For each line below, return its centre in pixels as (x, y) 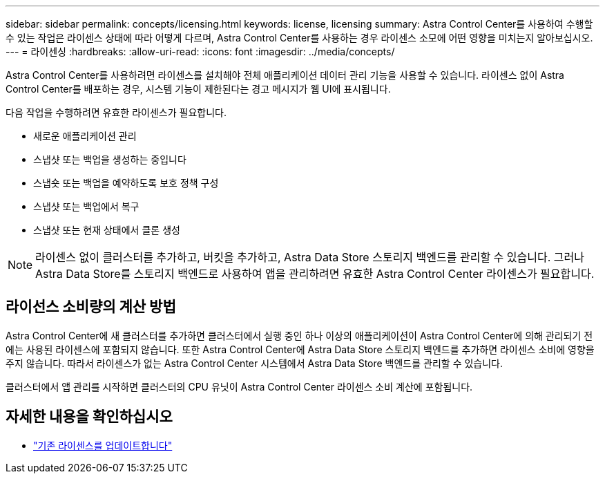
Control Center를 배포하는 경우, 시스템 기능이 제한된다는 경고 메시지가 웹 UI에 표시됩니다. (198, 89)
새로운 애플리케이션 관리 (85, 136)
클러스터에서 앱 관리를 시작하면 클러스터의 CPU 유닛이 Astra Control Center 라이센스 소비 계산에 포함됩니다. (239, 386)
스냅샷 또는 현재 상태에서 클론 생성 (107, 230)
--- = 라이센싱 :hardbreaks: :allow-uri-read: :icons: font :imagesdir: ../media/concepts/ (200, 51)
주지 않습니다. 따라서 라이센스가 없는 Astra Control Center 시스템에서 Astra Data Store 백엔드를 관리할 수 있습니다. (255, 363)
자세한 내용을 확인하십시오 (89, 417)
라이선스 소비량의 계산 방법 (91, 307)
